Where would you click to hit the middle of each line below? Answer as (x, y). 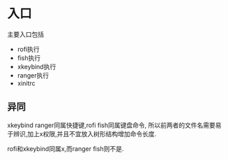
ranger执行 (33, 75)
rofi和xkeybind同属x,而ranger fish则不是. (66, 148)
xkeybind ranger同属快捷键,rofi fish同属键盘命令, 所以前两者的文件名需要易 (114, 125)
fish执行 (29, 58)
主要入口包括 (25, 34)
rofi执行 (28, 49)
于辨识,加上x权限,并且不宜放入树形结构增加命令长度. (82, 133)
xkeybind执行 (37, 66)
